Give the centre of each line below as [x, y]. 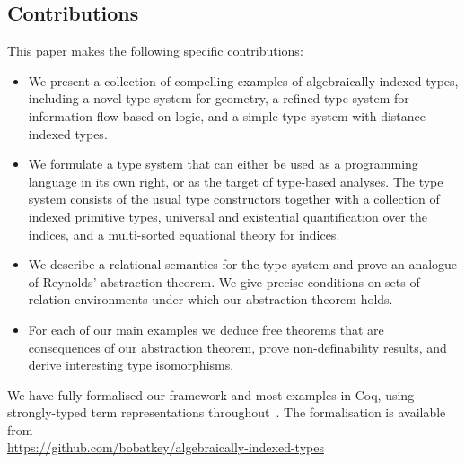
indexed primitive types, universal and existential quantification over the [228, 216]
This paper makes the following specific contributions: [155, 51]
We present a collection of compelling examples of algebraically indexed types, [243, 80]
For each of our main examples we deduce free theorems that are [206, 329]
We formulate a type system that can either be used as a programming [223, 164]
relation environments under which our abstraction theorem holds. [211, 299]
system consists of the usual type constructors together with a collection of [234, 199]
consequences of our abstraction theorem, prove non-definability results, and [237, 347]
